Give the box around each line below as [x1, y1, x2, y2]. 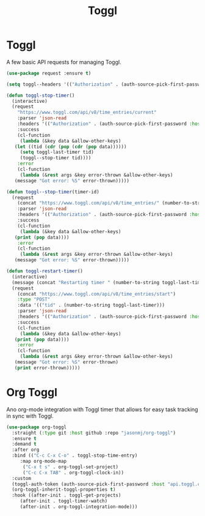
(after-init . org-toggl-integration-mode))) [20, 504, 138, 510]
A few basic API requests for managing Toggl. [6, 58, 121, 65]
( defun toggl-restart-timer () [6, 268, 84, 274]
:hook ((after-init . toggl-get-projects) [12, 492, 121, 499]
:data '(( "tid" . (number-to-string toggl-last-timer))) [17, 302, 165, 308]
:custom [12, 475, 32, 481]
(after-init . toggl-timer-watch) [20, 498, 108, 504]
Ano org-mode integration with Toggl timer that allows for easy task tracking [6, 405, 198, 413]
